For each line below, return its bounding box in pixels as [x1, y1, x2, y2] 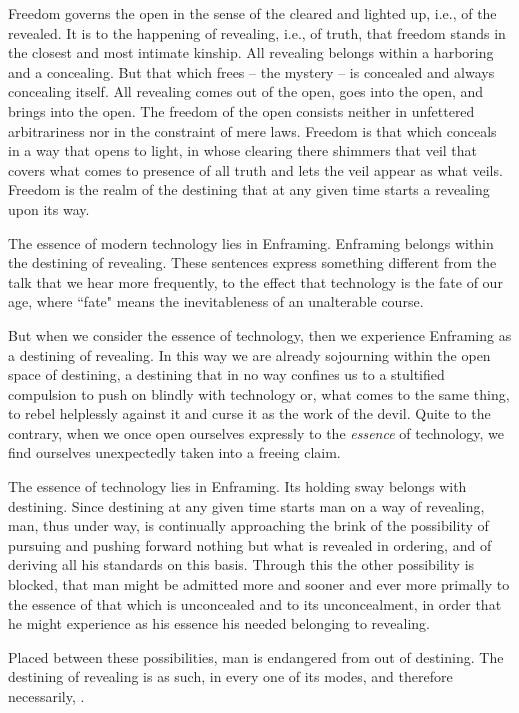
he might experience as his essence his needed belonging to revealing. [8, 613, 430, 634]
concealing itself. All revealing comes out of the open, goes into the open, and [8, 81, 484, 102]
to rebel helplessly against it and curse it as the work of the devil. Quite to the [8, 403, 491, 424]
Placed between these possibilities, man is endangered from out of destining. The [8, 646, 504, 667]
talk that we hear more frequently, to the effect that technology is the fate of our [8, 271, 503, 292]
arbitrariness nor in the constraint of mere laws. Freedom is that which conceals [8, 120, 497, 141]
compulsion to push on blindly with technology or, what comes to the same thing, [8, 383, 510, 404]
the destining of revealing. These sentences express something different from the [8, 252, 497, 273]
